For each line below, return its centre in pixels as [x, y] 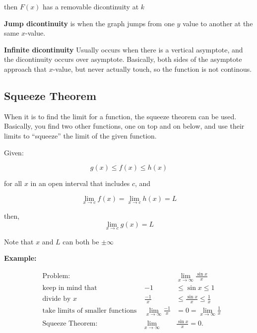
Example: [20, 258]
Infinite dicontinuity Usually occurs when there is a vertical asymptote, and [124, 49]
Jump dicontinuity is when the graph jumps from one [89, 23]
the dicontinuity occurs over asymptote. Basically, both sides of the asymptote [123, 59]
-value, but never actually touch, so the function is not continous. [152, 69]
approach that [26, 69]
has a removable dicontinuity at [91, 6]
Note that [19, 241]
